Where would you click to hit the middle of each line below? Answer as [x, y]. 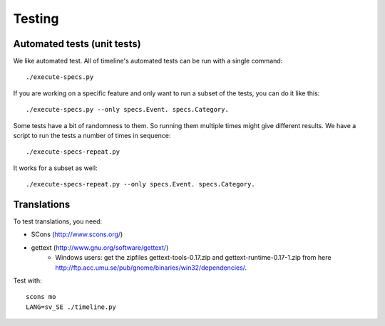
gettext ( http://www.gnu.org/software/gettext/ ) [100, 247]
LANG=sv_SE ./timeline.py [71, 307]
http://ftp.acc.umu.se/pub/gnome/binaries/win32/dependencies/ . [151, 268]
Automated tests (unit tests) [77, 44]
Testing [36, 19]
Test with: [27, 280]
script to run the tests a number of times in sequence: [92, 136]
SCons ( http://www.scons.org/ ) [77, 234]
